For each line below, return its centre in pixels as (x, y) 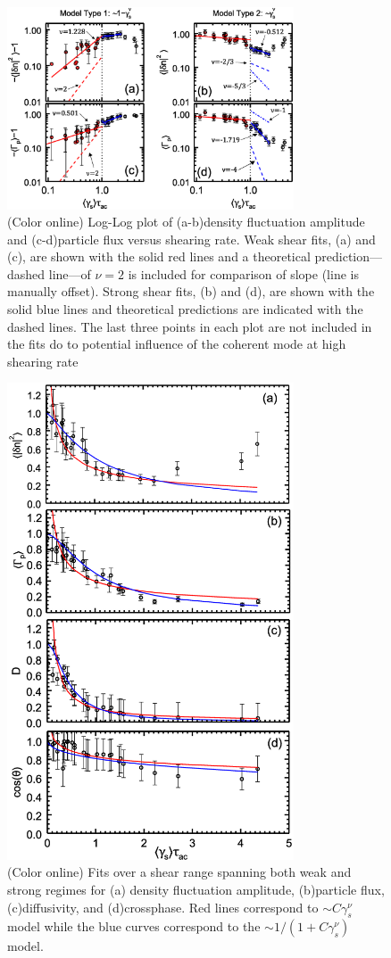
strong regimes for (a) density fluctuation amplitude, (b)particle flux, (196, 889)
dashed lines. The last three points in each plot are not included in (190, 326)
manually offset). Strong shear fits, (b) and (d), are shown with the (191, 291)
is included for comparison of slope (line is (243, 273)
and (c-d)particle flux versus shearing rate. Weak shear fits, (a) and (191, 239)
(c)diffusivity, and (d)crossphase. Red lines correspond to (163, 907)
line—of (70, 273)
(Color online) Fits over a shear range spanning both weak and (179, 872)
